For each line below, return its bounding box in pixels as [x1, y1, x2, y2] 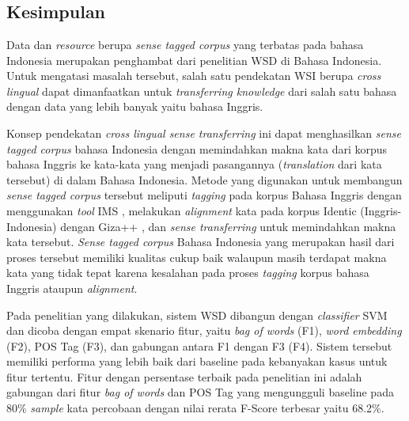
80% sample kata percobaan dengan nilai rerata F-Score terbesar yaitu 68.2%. [6, 400, 384, 416]
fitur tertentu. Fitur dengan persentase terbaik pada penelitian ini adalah [6, 368, 362, 385]
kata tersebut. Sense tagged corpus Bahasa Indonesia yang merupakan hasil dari [6, 233, 395, 250]
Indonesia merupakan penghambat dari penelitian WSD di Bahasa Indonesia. [6, 51, 382, 68]
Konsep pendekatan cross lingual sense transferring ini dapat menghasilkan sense [6, 124, 401, 141]
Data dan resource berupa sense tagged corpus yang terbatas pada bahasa [6, 36, 364, 52]
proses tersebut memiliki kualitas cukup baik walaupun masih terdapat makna [6, 248, 387, 265]
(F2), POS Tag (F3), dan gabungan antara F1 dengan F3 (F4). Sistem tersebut [6, 337, 392, 354]
